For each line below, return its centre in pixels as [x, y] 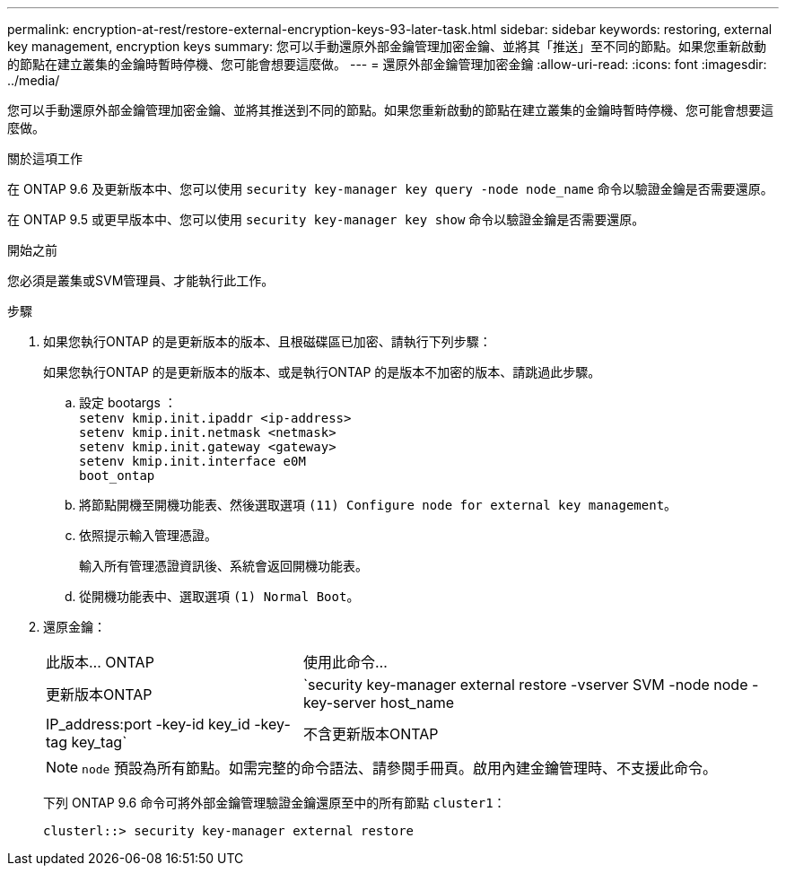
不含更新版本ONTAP [371, 734]
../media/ [34, 80]
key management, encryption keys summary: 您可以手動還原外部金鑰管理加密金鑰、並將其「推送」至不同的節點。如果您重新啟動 [387, 46]
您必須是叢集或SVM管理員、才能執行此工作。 [141, 280]
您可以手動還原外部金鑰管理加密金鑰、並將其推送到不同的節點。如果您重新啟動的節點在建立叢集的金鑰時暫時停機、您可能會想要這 [390, 110]
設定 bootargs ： [128, 402]
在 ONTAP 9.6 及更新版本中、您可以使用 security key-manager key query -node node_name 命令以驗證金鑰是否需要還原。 [390, 189]
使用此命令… [345, 662]
